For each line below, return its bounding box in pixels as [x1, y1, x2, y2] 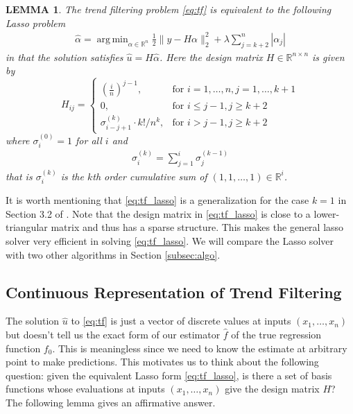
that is [6, 169, 33, 183]
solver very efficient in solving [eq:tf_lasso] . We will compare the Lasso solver [6, 233, 334, 248]
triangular [6, 220, 48, 234]
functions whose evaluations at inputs [6, 381, 165, 396]
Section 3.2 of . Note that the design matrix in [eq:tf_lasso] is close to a [6, 206, 311, 221]
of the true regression [231, 327, 322, 341]
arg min [96, 34, 128, 44]
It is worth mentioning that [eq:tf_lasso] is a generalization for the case [6, 193, 309, 207]
